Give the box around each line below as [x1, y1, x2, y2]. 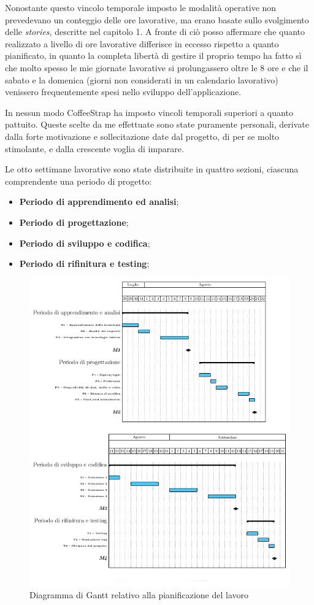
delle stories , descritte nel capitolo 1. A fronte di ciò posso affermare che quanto [5, 25, 305, 38]
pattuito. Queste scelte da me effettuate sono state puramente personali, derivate [5, 118, 309, 131]
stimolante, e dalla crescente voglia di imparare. [5, 142, 184, 155]
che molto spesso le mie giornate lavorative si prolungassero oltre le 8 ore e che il [5, 61, 308, 74]
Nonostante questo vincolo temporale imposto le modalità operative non [5, 1, 277, 13]
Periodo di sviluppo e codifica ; [19, 236, 150, 249]
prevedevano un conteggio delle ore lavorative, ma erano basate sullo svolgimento [5, 13, 309, 26]
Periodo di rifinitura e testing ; [19, 257, 150, 270]
